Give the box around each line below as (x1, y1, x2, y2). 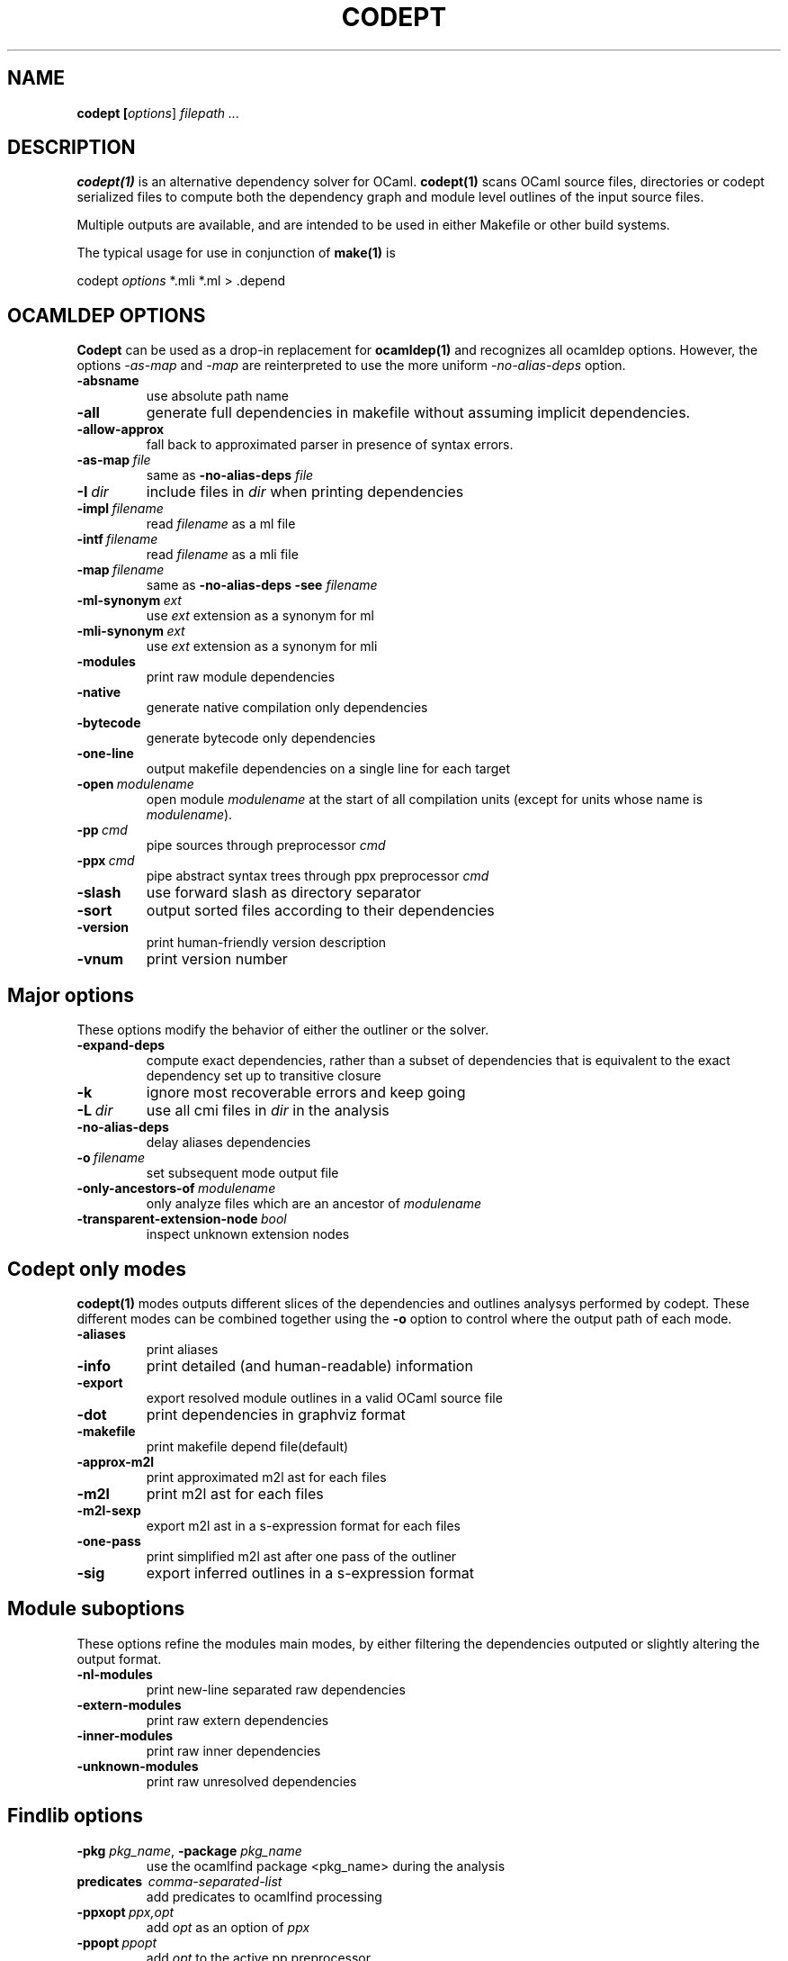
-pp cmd (76, 822, 128, 838)
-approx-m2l (76, 1453, 155, 1469)
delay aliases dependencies (146, 1134, 311, 1151)
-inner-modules (76, 1727, 174, 1743)
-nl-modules (76, 1666, 153, 1682)
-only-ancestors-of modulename (76, 1180, 276, 1197)
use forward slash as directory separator (146, 883, 422, 902)
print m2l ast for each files (146, 1484, 324, 1503)
